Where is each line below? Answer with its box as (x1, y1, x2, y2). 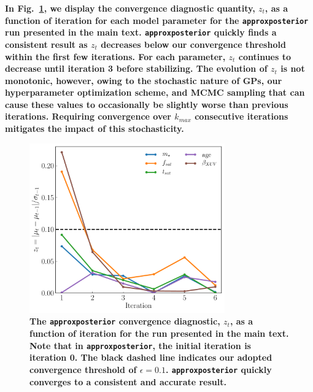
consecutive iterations (195, 110, 288, 123)
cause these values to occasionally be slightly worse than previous (5, 98, 288, 110)
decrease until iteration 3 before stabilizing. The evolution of (5, 62, 268, 75)
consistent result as (5, 37, 88, 50)
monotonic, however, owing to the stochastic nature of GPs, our (5, 74, 282, 86)
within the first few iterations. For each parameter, (5, 50, 226, 63)
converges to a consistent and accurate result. (29, 375, 226, 388)
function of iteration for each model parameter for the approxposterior (5, 13, 309, 26)
